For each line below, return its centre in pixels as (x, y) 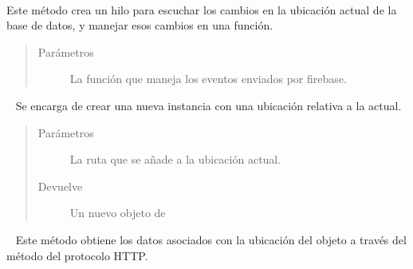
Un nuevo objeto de (118, 213)
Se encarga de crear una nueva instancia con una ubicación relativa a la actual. (208, 105)
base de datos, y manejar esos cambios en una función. (140, 25)
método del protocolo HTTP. (77, 255)
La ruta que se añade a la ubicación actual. (175, 159)
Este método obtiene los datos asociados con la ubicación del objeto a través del (211, 239)
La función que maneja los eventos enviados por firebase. (208, 79)
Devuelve (60, 186)
